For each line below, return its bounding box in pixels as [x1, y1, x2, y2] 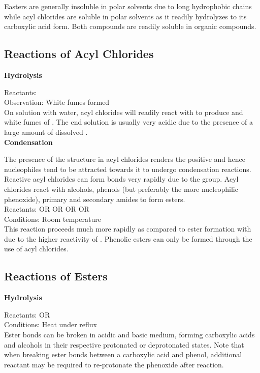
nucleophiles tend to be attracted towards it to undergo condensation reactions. [4, 163, 251, 174]
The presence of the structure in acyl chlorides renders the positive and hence [4, 154, 246, 164]
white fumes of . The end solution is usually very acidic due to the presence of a [4, 117, 253, 127]
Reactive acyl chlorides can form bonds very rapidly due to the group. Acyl [4, 174, 239, 184]
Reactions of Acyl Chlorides [4, 46, 154, 62]
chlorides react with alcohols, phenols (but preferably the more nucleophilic [4, 183, 238, 194]
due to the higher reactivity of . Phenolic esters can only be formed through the [4, 233, 252, 244]
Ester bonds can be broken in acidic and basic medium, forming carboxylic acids [4, 329, 255, 340]
